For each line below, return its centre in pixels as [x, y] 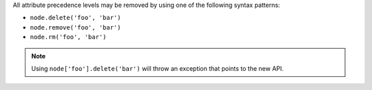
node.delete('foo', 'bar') [75, 18]
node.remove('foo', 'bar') [75, 27]
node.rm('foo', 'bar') [68, 37]
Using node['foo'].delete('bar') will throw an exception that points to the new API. [157, 68]
